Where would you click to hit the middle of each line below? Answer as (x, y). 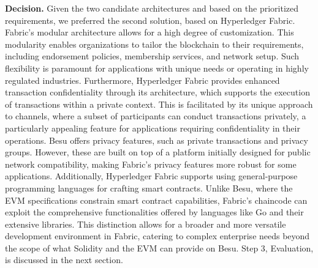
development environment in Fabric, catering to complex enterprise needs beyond (157, 236)
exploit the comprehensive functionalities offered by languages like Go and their (154, 212)
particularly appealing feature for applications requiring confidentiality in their (153, 128)
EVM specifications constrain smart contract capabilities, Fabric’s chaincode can (156, 200)
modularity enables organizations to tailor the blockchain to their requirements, (154, 44)
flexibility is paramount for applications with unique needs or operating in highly (157, 68)
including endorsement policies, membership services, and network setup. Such (152, 56)
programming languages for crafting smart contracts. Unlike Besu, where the (149, 188)
